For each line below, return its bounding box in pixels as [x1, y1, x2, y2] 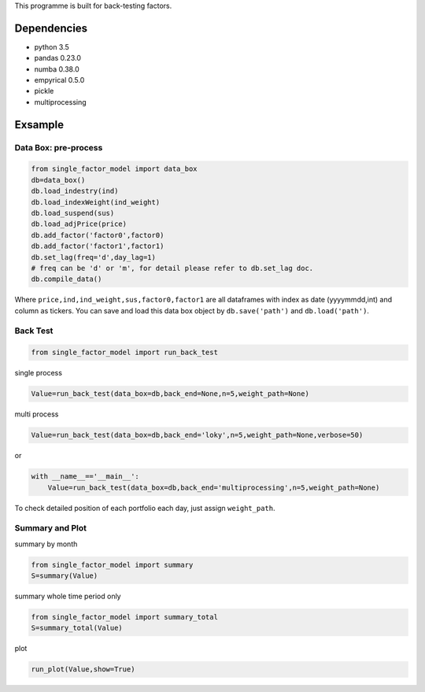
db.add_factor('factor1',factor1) [31, 242, 164, 251]
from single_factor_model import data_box [31, 165, 198, 173]
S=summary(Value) [31, 572, 98, 580]
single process [14, 368, 63, 378]
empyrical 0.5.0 [34, 76, 85, 85]
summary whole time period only [14, 591, 121, 601]
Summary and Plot [14, 523, 87, 534]
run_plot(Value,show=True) [31, 665, 135, 674]
